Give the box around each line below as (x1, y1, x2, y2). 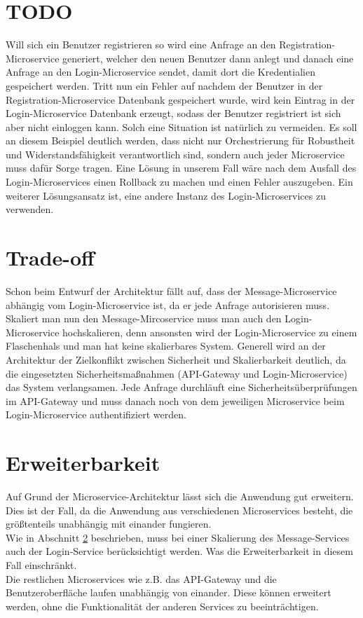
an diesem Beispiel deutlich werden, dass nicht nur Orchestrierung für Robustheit (6, 133, 355, 148)
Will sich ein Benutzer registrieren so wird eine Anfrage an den (6, 37, 276, 52)
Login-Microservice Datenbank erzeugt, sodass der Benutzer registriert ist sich (6, 106, 341, 121)
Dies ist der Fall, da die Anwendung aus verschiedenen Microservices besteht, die (6, 502, 353, 517)
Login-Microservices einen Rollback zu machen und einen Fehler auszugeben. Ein (6, 174, 353, 189)
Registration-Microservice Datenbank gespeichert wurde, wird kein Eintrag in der (6, 92, 355, 107)
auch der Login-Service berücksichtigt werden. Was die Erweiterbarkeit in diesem (6, 544, 353, 558)
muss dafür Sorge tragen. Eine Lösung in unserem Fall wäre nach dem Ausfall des (6, 160, 357, 175)
